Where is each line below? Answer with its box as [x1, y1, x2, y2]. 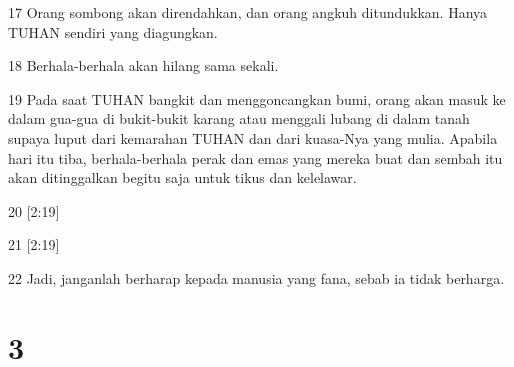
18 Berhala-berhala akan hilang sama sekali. [8, 55, 279, 76]
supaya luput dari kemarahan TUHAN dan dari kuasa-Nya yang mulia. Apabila [8, 127, 498, 148]
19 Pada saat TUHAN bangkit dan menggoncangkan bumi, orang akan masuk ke [8, 88, 506, 109]
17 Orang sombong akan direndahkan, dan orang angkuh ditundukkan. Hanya [8, 2, 488, 22]
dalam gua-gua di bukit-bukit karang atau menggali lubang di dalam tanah [8, 108, 470, 129]
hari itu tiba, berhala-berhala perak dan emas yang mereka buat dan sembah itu [8, 147, 503, 168]
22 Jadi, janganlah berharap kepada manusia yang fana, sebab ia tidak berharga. [8, 267, 505, 288]
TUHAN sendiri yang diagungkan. [8, 21, 218, 42]
